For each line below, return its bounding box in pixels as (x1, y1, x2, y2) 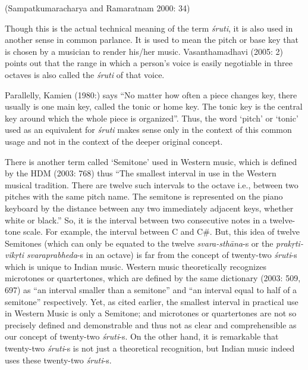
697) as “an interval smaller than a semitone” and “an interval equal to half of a (5, 284, 297, 296)
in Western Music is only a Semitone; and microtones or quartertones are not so (5, 307, 297, 319)
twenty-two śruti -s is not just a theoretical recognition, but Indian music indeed (5, 342, 295, 355)
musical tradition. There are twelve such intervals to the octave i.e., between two (5, 178, 298, 191)
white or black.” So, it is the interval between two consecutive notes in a (5, 213, 267, 226)
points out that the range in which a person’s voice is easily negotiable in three (5, 57, 293, 69)
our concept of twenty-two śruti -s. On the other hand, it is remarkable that (5, 330, 279, 343)
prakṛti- (276, 237, 303, 249)
